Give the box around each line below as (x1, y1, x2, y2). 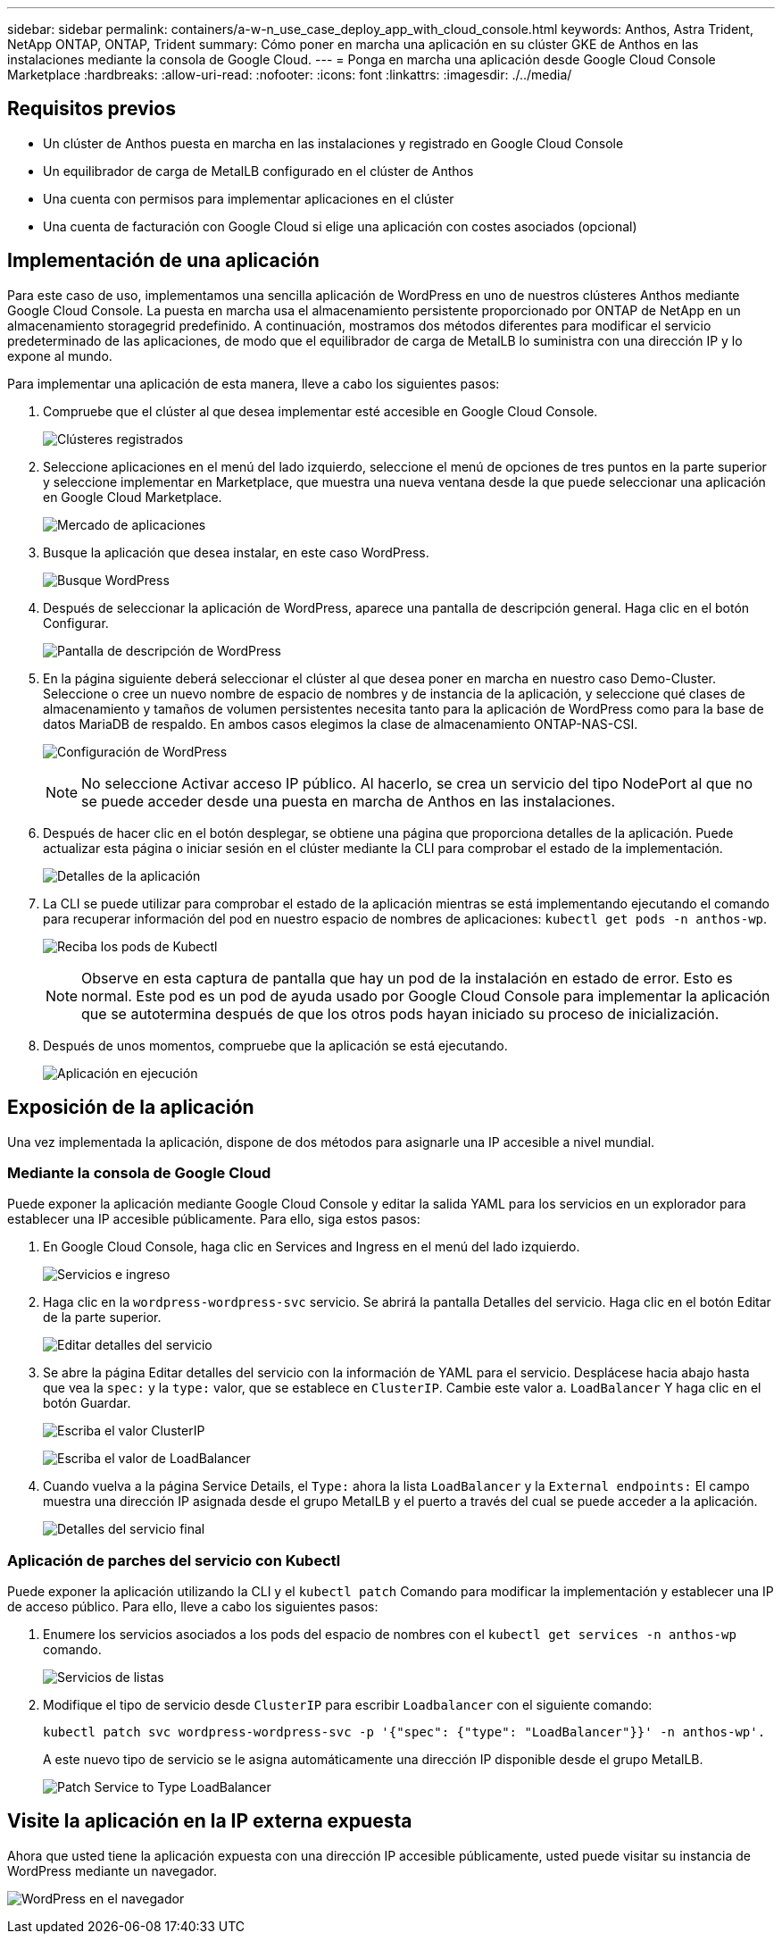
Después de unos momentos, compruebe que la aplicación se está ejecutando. (43, 1037, 508, 1053)
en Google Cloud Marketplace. (43, 489, 222, 505)
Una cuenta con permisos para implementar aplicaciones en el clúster (43, 190, 454, 206)
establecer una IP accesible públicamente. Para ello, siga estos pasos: (7, 1211, 420, 1227)
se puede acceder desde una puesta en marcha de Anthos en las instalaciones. (81, 791, 616, 810)
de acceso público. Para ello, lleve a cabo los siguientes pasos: (7, 1599, 379, 1615)
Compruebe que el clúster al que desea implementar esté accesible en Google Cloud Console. (43, 403, 598, 419)
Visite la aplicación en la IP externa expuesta (7, 1810, 412, 1833)
